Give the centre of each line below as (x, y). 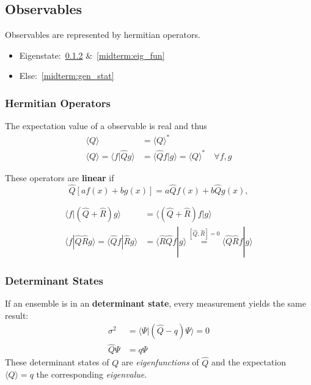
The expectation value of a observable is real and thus (106, 126)
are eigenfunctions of (160, 362)
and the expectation (249, 362)
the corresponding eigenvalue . (92, 374)
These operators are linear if (60, 177)
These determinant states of (57, 362)
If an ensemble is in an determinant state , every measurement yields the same (155, 303)
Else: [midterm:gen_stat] (67, 76)
